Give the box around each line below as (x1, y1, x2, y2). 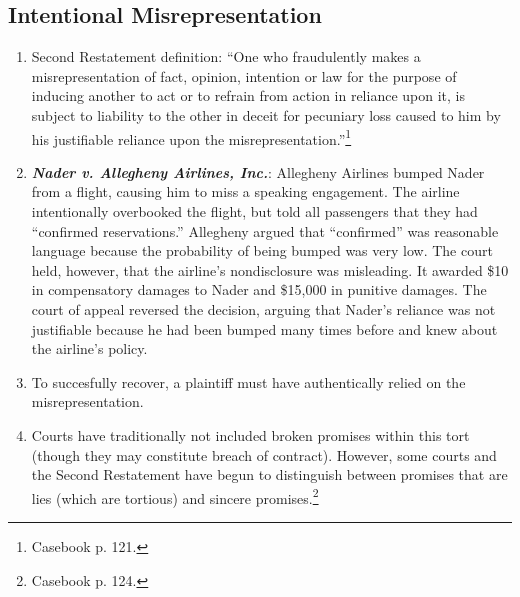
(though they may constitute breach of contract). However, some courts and (31, 444, 497, 465)
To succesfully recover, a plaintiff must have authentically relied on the (31, 371, 466, 392)
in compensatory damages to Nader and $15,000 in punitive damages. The (31, 279, 487, 300)
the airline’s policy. (31, 338, 148, 359)
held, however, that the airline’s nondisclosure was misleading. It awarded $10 (31, 259, 509, 280)
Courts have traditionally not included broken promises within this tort (31, 424, 470, 445)
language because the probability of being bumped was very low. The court (31, 240, 493, 261)
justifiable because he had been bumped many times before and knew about (31, 318, 498, 339)
